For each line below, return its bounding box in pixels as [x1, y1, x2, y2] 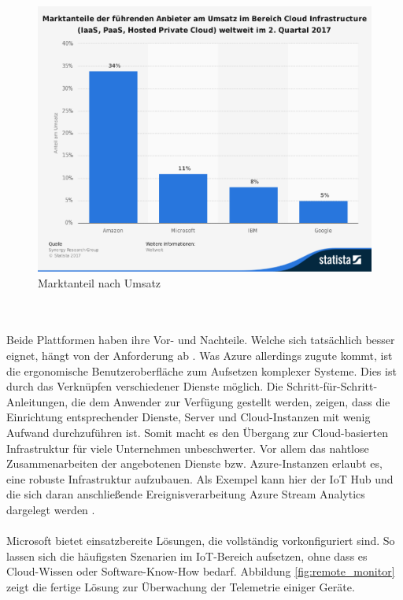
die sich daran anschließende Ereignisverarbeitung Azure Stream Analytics [6, 486, 365, 502]
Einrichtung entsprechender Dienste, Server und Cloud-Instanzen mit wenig [6, 409, 371, 425]
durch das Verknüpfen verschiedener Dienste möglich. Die [6, 378, 283, 394]
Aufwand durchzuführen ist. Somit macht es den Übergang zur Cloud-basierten [6, 424, 389, 440]
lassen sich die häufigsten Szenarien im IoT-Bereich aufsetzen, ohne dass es [6, 547, 368, 564]
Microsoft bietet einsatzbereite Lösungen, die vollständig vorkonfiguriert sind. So [6, 532, 395, 549]
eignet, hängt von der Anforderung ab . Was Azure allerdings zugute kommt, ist [6, 347, 393, 364]
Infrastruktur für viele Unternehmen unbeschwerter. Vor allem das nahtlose [6, 439, 369, 456]
